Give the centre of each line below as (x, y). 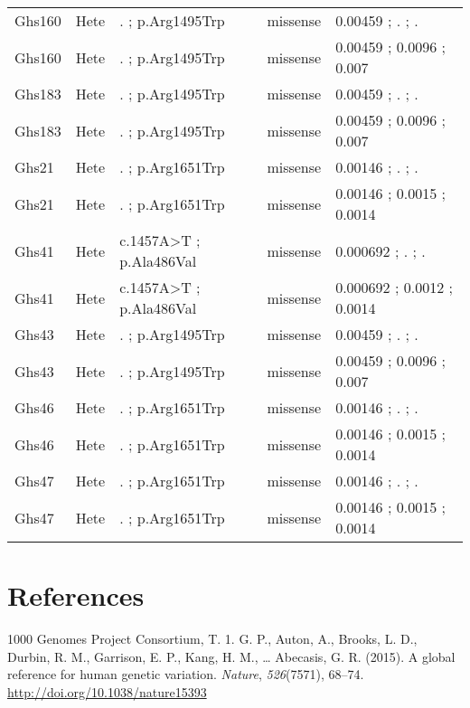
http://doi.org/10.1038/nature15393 (107, 691)
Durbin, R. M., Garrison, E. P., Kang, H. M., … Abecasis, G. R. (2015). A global (231, 656)
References (76, 595)
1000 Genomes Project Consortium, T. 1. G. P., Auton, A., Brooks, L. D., (212, 639)
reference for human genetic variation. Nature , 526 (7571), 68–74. (186, 674)
